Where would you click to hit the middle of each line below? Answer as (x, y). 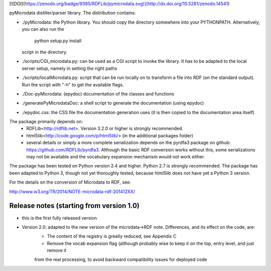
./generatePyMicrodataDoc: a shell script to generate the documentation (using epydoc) (113, 103)
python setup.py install (58, 41)
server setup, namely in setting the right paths (70, 68)
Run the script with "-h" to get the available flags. (73, 84)
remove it (57, 250)
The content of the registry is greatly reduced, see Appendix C (112, 236)
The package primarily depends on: (46, 122)
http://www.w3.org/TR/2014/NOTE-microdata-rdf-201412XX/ (72, 192)
